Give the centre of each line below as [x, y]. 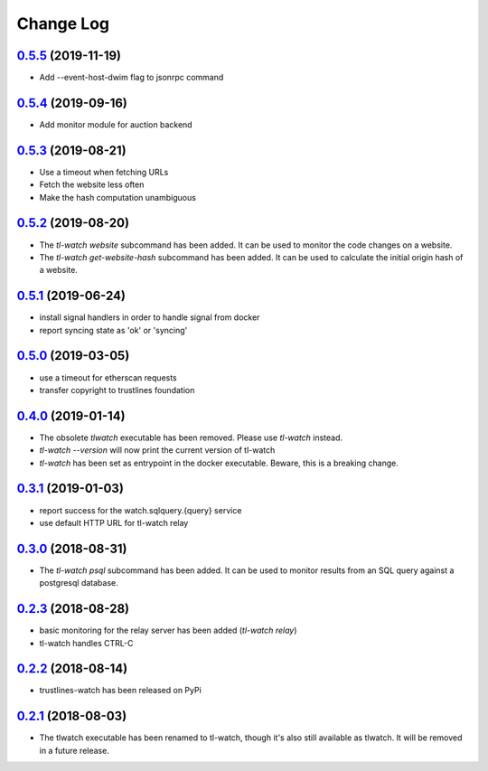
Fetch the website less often [92, 184]
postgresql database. [79, 583]
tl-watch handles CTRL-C [86, 643]
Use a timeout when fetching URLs [104, 172]
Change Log [63, 24]
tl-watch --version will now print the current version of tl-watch [157, 450]
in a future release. [75, 750]
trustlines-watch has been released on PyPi [121, 691]
